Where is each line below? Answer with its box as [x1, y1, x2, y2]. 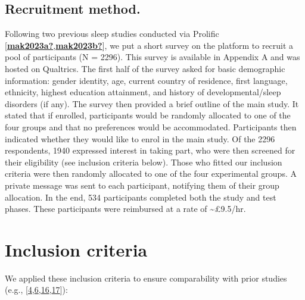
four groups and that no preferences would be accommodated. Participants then [5, 120, 297, 133]
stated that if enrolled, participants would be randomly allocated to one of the [5, 109, 291, 121]
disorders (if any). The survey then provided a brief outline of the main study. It [5, 97, 299, 110]
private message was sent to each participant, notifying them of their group [5, 179, 279, 191]
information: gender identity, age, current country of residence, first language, [5, 74, 288, 86]
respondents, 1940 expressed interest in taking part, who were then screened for [5, 144, 295, 157]
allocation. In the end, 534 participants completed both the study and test [5, 190, 276, 203]
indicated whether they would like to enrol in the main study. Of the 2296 [5, 132, 275, 145]
